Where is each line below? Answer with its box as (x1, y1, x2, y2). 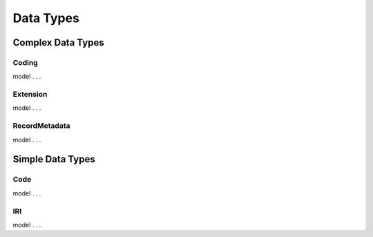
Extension (12, 90, 48, 99)
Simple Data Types (12, 153, 96, 165)
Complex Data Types (12, 37, 104, 48)
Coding (12, 57, 38, 67)
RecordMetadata (12, 121, 70, 131)
